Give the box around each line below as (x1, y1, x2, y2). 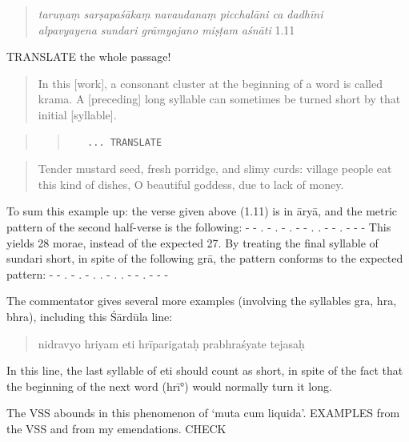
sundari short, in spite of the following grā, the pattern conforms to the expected (6, 250, 403, 267)
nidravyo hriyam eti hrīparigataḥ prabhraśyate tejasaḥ (38, 335, 305, 352)
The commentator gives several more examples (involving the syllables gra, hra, (6, 292, 397, 309)
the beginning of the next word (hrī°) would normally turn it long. (6, 377, 332, 394)
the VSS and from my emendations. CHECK (6, 420, 227, 436)
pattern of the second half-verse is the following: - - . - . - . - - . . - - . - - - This (6, 218, 391, 235)
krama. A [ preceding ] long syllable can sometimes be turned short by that (38, 90, 401, 107)
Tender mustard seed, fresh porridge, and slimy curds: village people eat (38, 160, 392, 177)
